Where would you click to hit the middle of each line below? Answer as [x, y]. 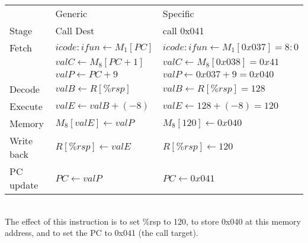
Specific [178, 13]
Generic [71, 13]
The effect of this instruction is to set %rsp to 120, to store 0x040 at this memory [153, 221]
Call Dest [75, 30]
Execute [26, 106]
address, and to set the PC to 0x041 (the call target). [102, 233]
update [24, 185]
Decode [25, 89]
